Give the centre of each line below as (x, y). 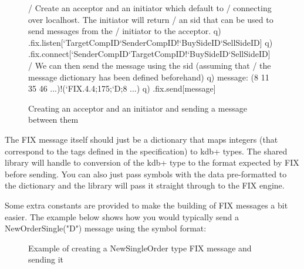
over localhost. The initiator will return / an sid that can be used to (151, 19)
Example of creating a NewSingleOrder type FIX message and (140, 248)
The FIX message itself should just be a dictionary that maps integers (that (141, 139)
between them (53, 120)
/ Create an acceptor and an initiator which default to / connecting (150, 8)
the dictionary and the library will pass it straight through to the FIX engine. (145, 185)
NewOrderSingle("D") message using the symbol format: (106, 228)
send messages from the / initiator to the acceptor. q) (125, 31)
